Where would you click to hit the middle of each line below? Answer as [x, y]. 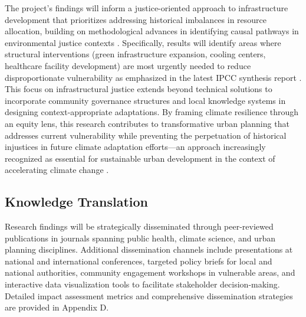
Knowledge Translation [77, 202]
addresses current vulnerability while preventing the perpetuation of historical [146, 135]
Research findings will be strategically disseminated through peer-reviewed [139, 226]
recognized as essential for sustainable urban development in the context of [140, 158]
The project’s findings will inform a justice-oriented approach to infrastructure [147, 8]
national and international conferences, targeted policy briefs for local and [139, 261]
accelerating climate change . [57, 170]
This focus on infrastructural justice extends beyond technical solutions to [139, 89]
